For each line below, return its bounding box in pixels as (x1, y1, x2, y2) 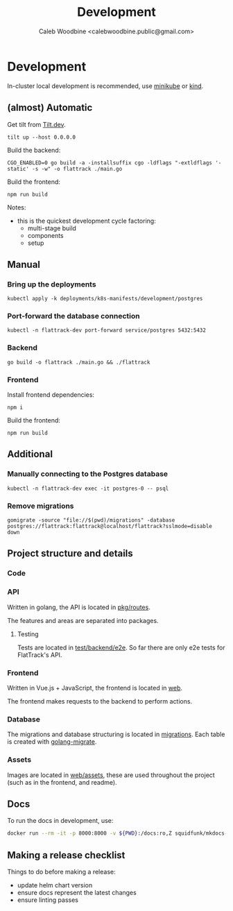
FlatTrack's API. (17, 650, 62, 659)
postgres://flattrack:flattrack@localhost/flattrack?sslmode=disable (7, 523, 213, 530)
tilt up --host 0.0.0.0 (7, 133, 76, 141)
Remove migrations (7, 501, 74, 511)
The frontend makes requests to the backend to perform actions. (7, 697, 193, 705)
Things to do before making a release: (7, 868, 116, 876)
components (27, 231, 64, 239)
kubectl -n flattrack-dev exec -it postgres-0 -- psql (7, 485, 169, 492)
